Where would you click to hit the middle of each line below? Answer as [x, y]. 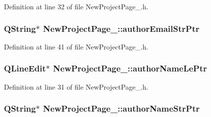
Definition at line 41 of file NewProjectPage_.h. [76, 46]
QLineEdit [25, 68]
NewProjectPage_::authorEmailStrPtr [121, 28]
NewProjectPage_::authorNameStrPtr [122, 108]
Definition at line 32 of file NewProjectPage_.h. [76, 6]
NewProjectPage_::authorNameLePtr [130, 68]
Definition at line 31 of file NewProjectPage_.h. [76, 86]
